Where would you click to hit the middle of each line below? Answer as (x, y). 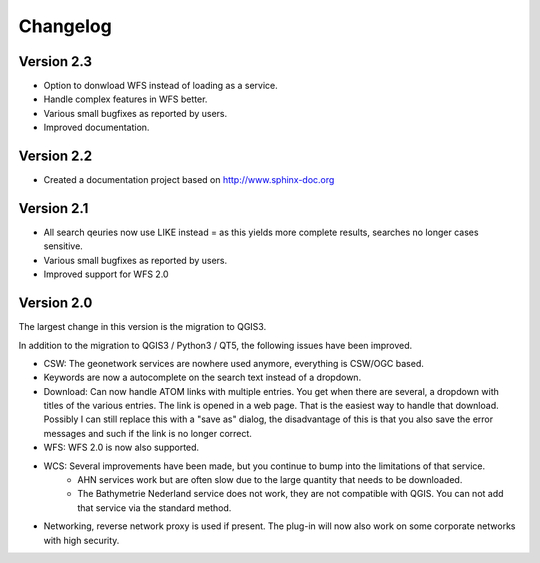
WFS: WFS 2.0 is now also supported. (121, 447)
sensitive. (63, 246)
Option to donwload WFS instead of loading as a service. (161, 86)
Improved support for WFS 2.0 (106, 274)
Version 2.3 (55, 61)
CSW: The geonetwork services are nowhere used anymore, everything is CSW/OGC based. (234, 363)
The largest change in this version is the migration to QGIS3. (142, 327)
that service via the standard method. (154, 507)
